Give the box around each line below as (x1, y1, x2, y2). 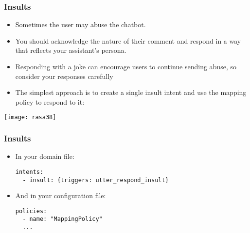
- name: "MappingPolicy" (22, 216, 103, 223)
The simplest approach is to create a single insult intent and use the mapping (15, 87, 247, 97)
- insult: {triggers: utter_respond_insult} (22, 176, 169, 184)
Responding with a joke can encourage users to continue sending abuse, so (15, 62, 236, 71)
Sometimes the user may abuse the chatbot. (15, 19, 146, 30)
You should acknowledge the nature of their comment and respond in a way (15, 35, 241, 46)
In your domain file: (15, 151, 74, 161)
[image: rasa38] (4, 114, 56, 121)
